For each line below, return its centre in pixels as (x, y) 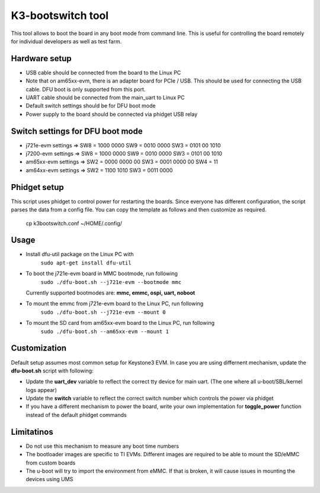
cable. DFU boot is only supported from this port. (86, 89)
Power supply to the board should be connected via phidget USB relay (112, 114)
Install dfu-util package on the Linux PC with (80, 254)
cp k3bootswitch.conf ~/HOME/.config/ (74, 223)
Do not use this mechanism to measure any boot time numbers (102, 446)
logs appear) (41, 390)
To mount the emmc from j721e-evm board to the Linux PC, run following (115, 304)
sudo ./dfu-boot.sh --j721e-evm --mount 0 (103, 312)
